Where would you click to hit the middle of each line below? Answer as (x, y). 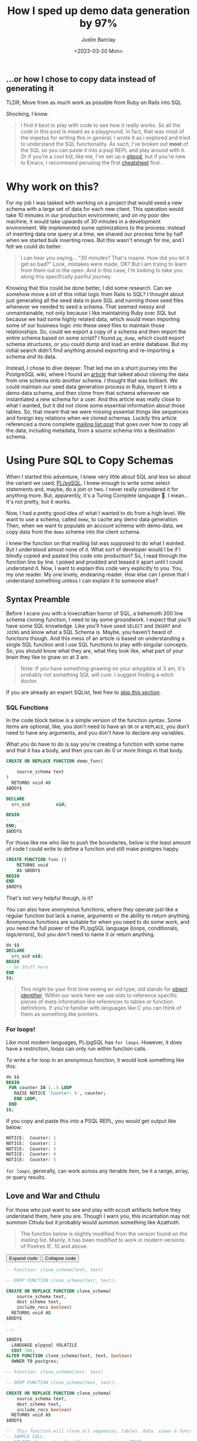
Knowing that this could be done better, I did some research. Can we (89, 288)
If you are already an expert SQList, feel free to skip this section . (84, 692)
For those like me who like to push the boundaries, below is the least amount (98, 842)
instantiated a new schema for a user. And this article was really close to (93, 399)
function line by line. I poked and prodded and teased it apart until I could (94, 562)
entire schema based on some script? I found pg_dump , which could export (95, 338)
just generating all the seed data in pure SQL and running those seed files (95, 300)
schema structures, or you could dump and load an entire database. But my (97, 344)
